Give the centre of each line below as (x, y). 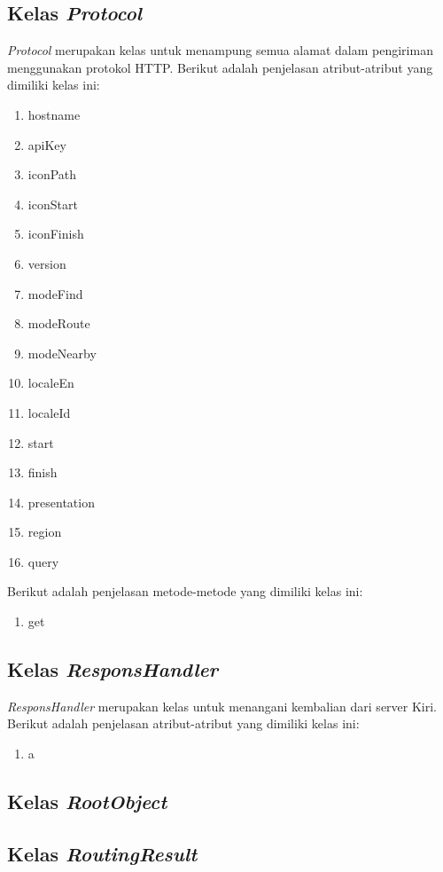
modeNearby (62, 353)
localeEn (51, 383)
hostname (54, 114)
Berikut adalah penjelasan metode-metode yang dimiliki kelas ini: (185, 591)
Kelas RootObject (87, 801)
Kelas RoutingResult (102, 853)
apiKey (47, 144)
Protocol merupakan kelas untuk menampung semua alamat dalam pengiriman (220, 50)
